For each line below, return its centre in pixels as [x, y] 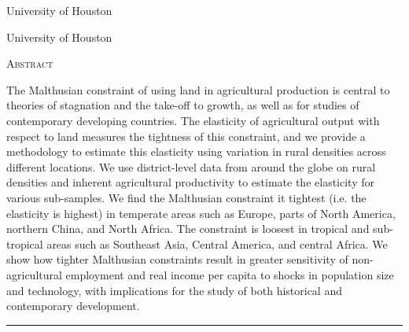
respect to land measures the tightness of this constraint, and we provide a [186, 136]
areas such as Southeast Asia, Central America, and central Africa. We [217, 243]
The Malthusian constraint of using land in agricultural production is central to [198, 89]
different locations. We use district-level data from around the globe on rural [191, 166]
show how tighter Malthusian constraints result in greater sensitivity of [177, 259]
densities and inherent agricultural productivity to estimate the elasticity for [190, 182]
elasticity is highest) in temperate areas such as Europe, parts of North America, [201, 213]
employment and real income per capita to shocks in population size [230, 274]
